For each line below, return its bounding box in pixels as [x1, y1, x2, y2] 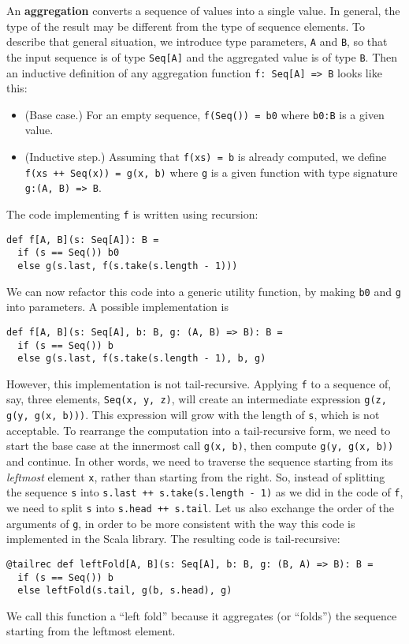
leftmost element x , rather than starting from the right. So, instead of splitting [6, 468, 385, 485]
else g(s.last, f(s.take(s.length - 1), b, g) [17, 353, 266, 365]
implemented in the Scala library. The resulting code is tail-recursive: [6, 530, 340, 547]
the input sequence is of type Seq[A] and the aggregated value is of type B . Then [6, 48, 398, 65]
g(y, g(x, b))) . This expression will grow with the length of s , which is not [6, 406, 380, 423]
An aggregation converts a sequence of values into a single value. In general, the [6, 2, 400, 18]
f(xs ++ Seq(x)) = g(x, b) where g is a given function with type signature [24, 163, 398, 180]
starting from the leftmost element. [6, 623, 176, 639]
